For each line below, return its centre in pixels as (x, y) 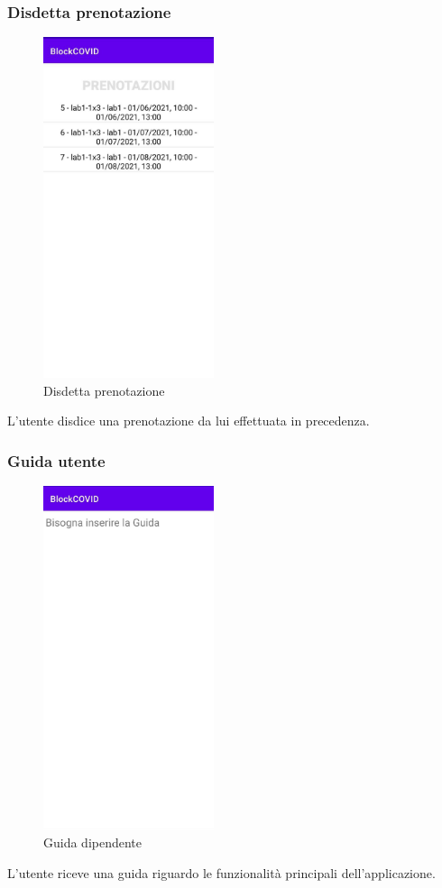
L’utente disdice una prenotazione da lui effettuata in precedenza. (189, 421)
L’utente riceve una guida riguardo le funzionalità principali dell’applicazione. (221, 873)
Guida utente (56, 460)
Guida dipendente (93, 842)
